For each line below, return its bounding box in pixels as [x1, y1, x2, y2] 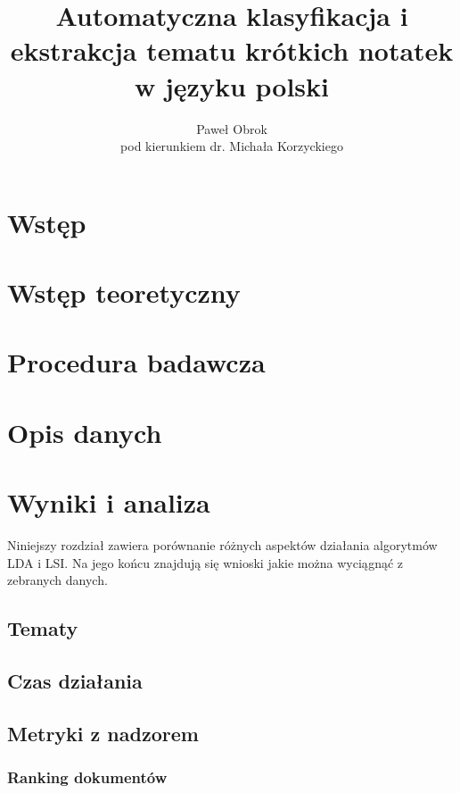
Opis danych [7, 413, 162, 450]
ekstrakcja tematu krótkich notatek [10, 32, 454, 69]
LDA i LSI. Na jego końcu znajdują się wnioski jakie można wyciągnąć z [7, 553, 404, 572]
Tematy [7, 614, 78, 642]
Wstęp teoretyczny [7, 274, 241, 311]
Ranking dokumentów [7, 766, 168, 789]
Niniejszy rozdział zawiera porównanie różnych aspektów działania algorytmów [7, 536, 438, 555]
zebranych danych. [7, 571, 108, 589]
